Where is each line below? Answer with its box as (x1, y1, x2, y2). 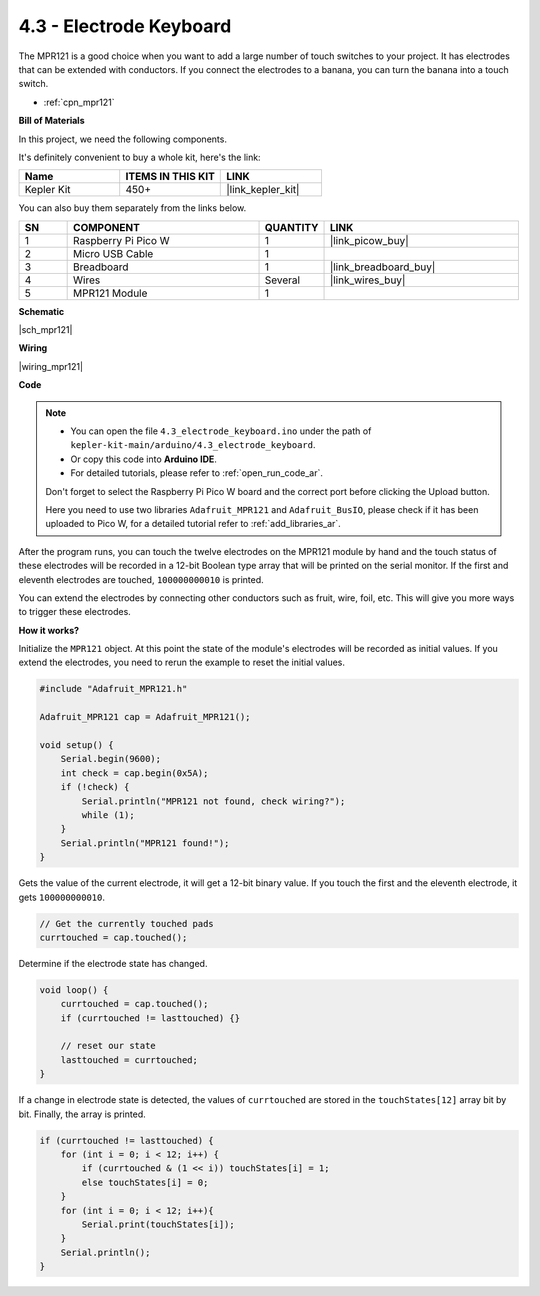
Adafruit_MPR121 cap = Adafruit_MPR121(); (39, 711, 251, 723)
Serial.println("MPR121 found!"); (60, 837, 230, 849)
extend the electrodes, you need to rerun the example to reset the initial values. (18, 656, 345, 669)
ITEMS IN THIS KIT (125, 170, 215, 184)
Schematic (18, 305, 65, 317)
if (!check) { (60, 781, 130, 793)
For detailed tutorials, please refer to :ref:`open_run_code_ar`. (70, 467, 324, 479)
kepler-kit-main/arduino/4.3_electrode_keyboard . (70, 439, 316, 451)
